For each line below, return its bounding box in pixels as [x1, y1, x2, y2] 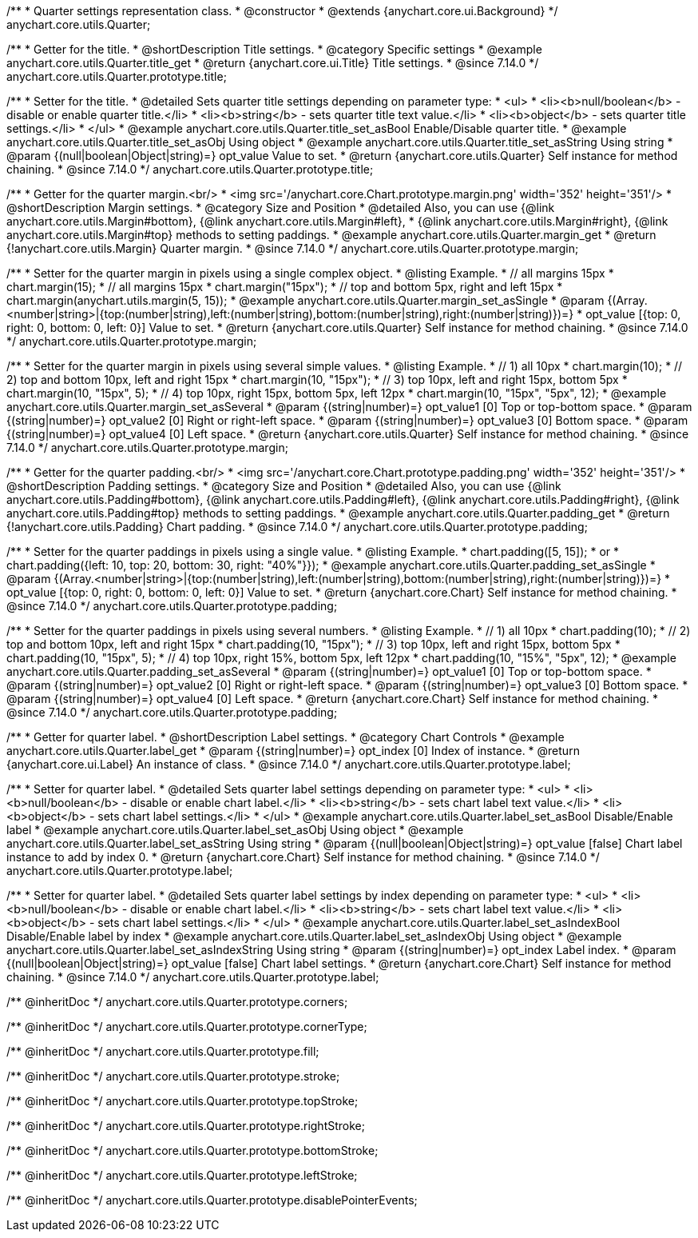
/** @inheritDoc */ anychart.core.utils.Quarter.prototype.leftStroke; [6, 1168, 358, 1182]
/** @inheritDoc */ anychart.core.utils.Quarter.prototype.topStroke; [6, 1094, 359, 1108]
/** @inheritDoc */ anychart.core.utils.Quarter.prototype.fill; [6, 1044, 319, 1058]
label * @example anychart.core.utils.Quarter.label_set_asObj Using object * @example [6, 823, 464, 837]
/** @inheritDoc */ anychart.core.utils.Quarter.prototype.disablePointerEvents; [6, 1193, 418, 1207]
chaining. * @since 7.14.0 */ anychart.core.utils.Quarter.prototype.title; [6, 162, 374, 176]
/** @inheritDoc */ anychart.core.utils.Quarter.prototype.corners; [6, 995, 348, 1008]
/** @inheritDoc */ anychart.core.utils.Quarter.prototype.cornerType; [6, 1020, 367, 1033]
